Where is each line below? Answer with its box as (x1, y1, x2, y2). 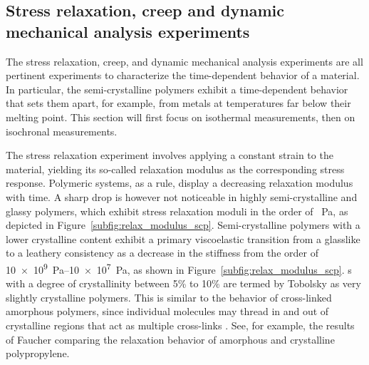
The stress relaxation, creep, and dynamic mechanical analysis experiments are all (6, 53, 363, 68)
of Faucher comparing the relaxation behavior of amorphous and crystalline (6, 331, 335, 346)
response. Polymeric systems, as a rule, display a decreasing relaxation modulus (6, 175, 353, 190)
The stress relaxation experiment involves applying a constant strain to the (6, 148, 333, 163)
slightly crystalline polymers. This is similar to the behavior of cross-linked (6, 289, 332, 304)
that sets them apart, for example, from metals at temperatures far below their (6, 96, 351, 110)
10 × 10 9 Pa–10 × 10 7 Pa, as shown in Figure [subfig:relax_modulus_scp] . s (6, 259, 352, 277)
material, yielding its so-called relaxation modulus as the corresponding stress (6, 161, 345, 176)
